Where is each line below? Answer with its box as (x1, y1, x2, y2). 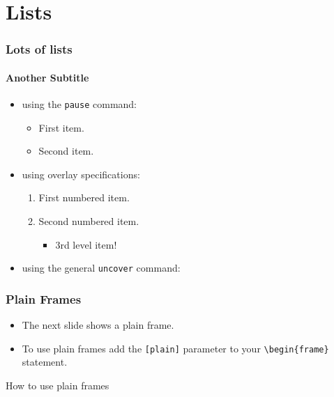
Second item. (38, 143, 94, 158)
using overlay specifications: (22, 166, 140, 181)
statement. (22, 355, 68, 369)
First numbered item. (38, 190, 130, 205)
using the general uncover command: (22, 260, 181, 275)
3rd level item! (55, 237, 117, 251)
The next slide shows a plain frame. (22, 318, 174, 332)
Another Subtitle (6, 70, 89, 84)
